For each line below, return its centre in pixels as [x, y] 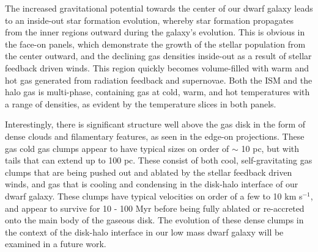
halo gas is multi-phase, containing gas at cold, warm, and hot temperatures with [157, 92]
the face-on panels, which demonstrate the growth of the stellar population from [155, 44]
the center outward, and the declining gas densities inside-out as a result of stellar [158, 56]
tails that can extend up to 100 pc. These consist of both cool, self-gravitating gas [159, 160]
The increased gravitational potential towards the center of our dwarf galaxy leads [159, 8]
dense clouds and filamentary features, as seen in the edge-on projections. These [155, 136]
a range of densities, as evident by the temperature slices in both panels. [141, 103]
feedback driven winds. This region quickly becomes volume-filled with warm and [157, 67]
